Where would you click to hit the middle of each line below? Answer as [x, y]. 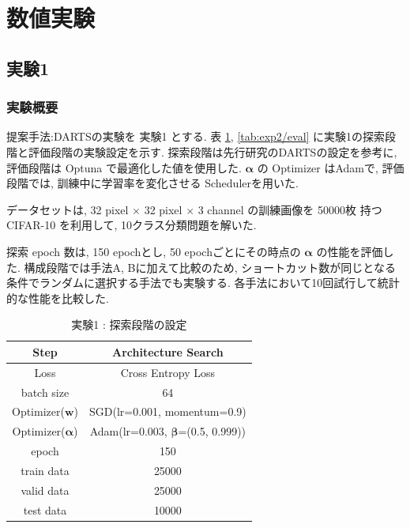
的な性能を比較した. [58, 298]
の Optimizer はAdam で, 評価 [331, 167]
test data [45, 509]
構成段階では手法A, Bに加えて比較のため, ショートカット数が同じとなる [210, 267]
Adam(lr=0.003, [128, 431]
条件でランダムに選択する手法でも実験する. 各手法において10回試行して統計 [203, 283]
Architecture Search [168, 351]
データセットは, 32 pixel [68, 209]
